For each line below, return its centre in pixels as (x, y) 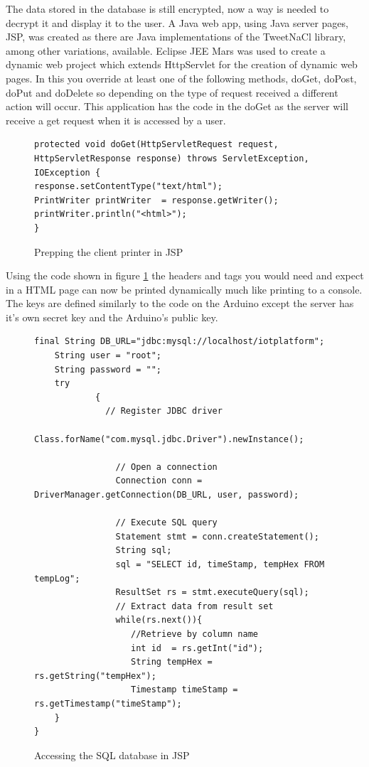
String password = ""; (108, 369)
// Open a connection (166, 467)
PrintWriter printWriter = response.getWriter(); (156, 200)
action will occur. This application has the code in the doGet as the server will (177, 106)
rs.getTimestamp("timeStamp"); (108, 703)
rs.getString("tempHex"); (95, 676)
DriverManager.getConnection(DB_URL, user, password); (167, 495)
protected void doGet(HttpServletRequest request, (156, 145)
